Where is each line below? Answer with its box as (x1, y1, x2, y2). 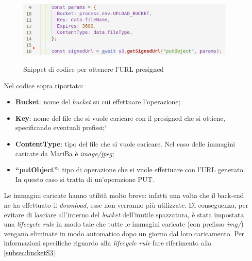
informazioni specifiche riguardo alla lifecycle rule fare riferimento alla (4, 238, 212, 248)
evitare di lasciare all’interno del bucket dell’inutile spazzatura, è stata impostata (4, 209, 244, 219)
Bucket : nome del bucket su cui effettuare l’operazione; (15, 97, 181, 107)
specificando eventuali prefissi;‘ (15, 122, 107, 132)
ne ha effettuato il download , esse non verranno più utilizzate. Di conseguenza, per (4, 200, 249, 210)
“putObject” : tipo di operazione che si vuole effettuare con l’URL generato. (15, 164, 245, 175)
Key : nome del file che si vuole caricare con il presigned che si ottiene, (15, 113, 225, 123)
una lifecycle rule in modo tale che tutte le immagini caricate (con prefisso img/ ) (4, 219, 244, 229)
